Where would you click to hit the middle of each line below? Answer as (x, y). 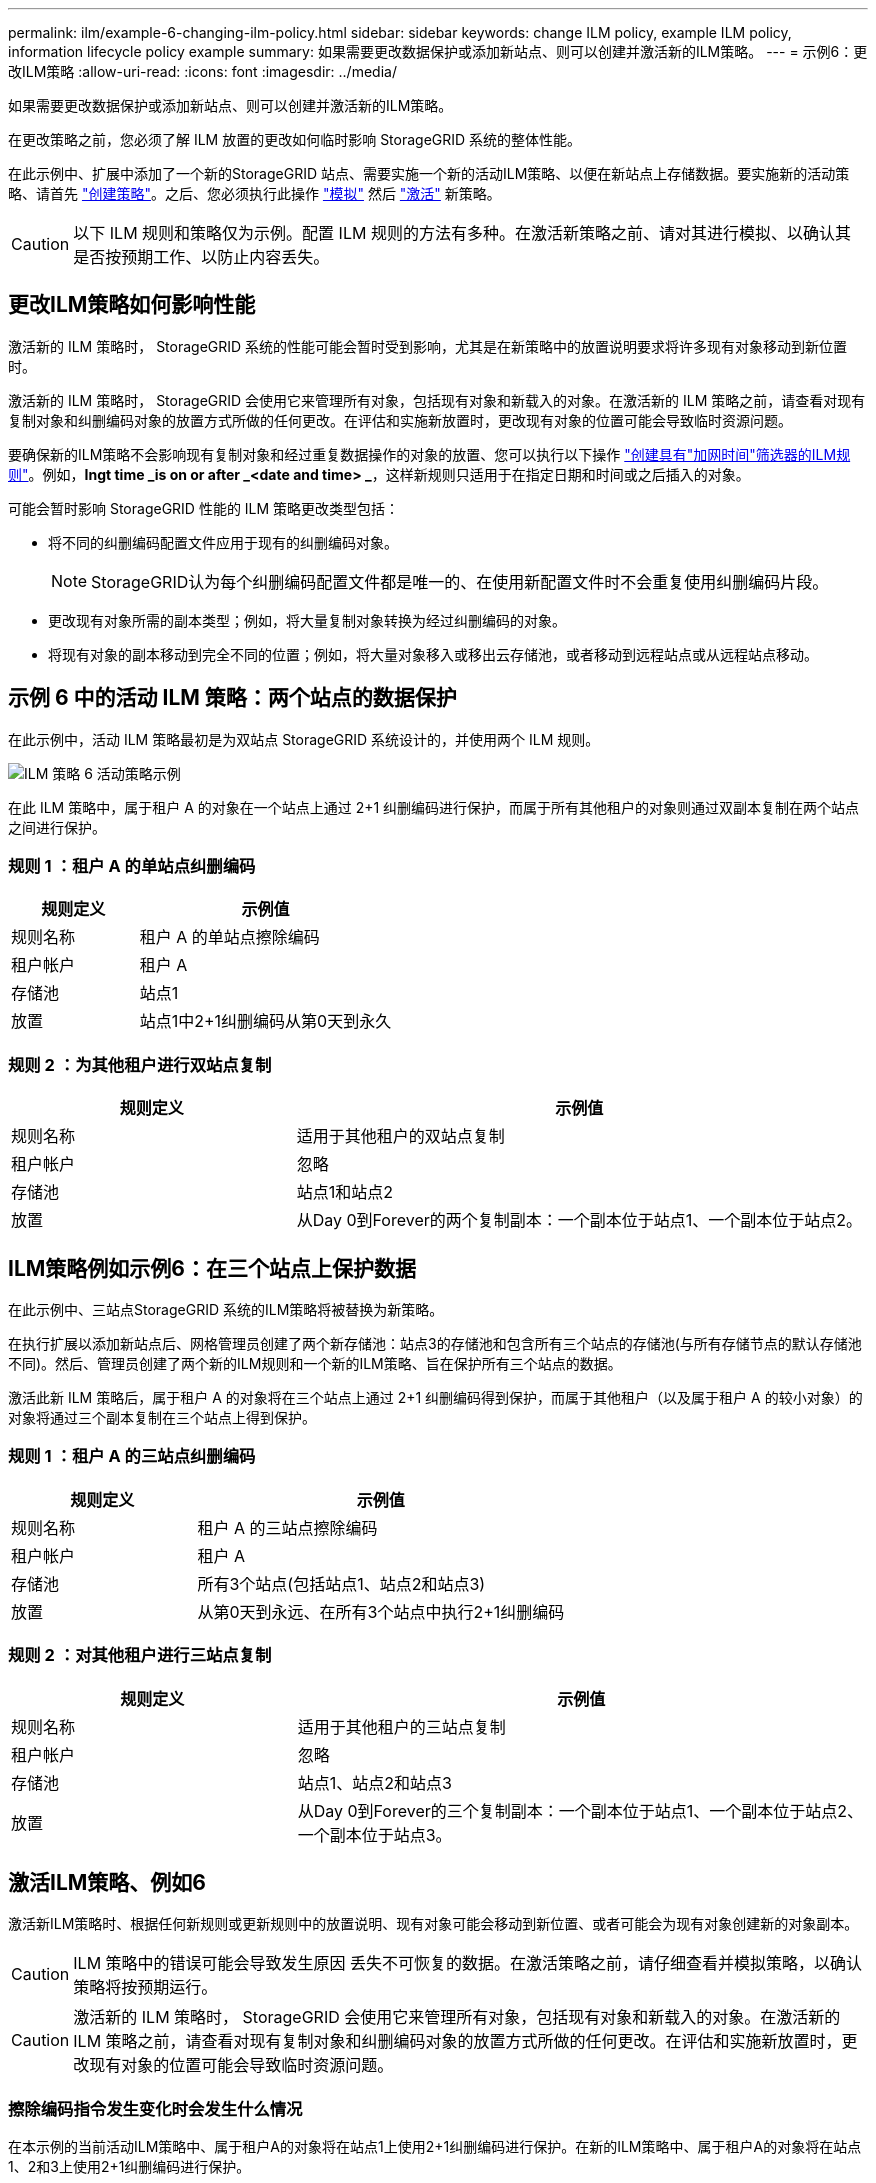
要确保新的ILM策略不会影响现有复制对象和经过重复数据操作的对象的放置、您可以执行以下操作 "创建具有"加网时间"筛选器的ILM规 (429, 454)
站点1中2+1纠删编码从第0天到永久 (265, 1021)
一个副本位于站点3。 (374, 1834)
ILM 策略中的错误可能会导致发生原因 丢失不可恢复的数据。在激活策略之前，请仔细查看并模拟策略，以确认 (468, 1963)
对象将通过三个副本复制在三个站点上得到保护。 (162, 1418)
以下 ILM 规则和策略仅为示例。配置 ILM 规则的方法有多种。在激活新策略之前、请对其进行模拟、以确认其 (462, 233)
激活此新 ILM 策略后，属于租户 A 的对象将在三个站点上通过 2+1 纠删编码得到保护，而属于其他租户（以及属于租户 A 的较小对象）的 (435, 1398)
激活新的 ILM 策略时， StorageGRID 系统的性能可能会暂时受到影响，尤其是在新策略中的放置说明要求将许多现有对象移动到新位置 (428, 346)
